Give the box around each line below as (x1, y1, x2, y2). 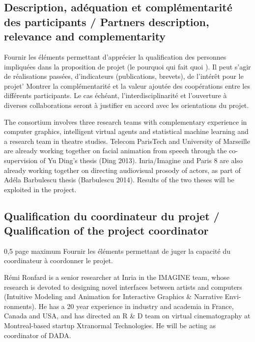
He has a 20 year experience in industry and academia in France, (38, 301, 234, 311)
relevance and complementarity (4, 29, 166, 44)
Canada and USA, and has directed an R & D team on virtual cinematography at (4, 310, 251, 321)
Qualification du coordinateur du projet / (4, 208, 220, 223)
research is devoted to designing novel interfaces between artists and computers (4, 281, 242, 292)
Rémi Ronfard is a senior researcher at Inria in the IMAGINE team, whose (4, 272, 229, 282)
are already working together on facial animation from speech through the (4, 145, 227, 156)
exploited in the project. (4, 184, 77, 194)
